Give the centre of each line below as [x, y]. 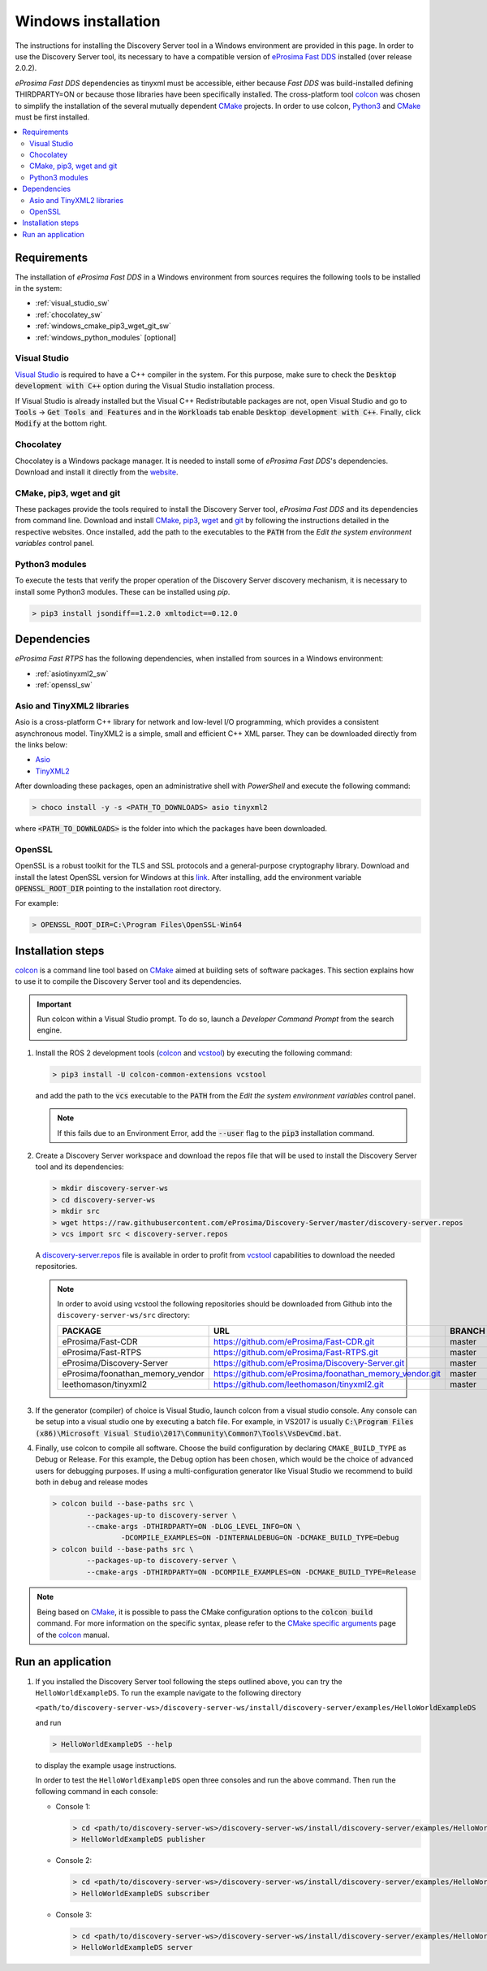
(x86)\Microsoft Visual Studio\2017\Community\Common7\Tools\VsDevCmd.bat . [188, 1433]
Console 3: [74, 1914]
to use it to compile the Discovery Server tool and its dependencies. [129, 981]
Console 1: [73, 1806]
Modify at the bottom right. [61, 423]
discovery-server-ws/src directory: [124, 1315]
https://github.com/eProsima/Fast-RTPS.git [296, 1352]
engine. [50, 1030]
